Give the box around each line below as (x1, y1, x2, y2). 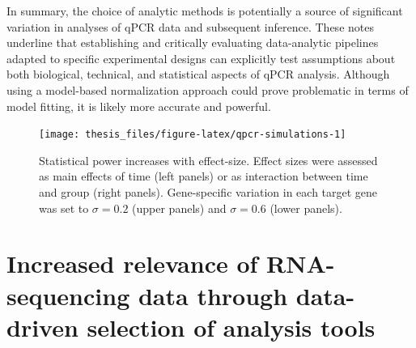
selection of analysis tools (87, 310, 376, 343)
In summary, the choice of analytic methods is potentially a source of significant (6, 2, 403, 19)
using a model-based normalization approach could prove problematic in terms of (6, 81, 409, 98)
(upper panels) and (132, 199, 227, 216)
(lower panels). (270, 199, 342, 216)
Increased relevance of (6, 247, 258, 280)
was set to (39, 199, 89, 216)
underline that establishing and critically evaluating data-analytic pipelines (6, 34, 379, 51)
